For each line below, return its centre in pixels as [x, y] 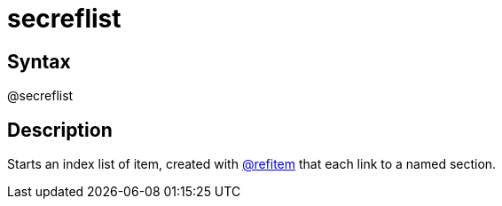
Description [60, 130]
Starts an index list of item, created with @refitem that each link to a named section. [252, 164]
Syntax [39, 61]
